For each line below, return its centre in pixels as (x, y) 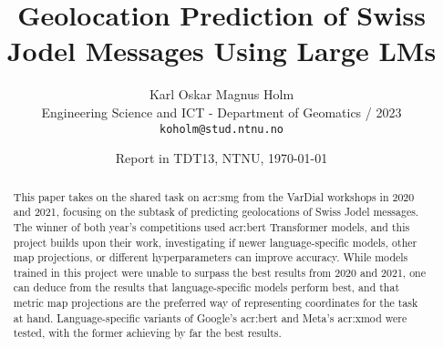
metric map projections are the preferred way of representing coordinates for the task (216, 303)
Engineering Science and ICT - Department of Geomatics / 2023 (221, 112)
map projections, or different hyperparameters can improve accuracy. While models (211, 257)
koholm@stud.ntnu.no (221, 129)
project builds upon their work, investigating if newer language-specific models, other (215, 242)
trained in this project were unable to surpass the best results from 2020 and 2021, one (219, 272)
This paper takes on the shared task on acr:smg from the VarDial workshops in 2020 (214, 196)
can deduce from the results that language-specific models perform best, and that (206, 287)
